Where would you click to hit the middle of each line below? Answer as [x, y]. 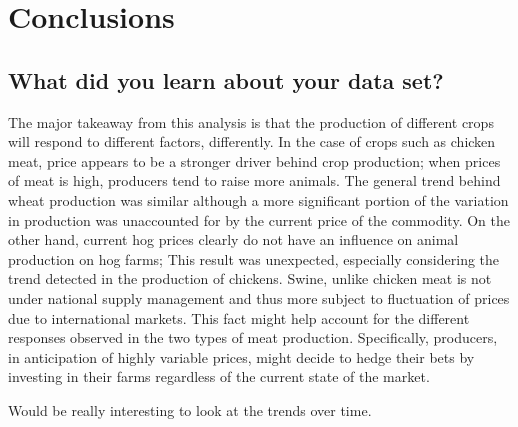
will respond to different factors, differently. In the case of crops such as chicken [252, 141]
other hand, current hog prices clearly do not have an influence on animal [233, 239]
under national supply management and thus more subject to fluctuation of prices [259, 297]
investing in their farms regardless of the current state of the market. [219, 376]
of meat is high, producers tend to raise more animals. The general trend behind [254, 180]
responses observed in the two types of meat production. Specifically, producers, [253, 337]
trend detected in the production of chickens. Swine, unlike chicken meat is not [250, 278]
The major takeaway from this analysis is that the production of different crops [251, 121]
